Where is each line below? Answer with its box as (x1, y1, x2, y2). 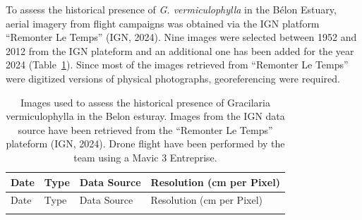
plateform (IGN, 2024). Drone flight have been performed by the (6, 136, 285, 151)
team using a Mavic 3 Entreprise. (73, 149, 217, 164)
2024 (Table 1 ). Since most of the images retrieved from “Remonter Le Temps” (6, 57, 349, 72)
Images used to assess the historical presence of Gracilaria (20, 94, 270, 109)
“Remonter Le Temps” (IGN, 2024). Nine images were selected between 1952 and (6, 30, 357, 44)
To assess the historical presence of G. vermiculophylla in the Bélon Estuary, (6, 2, 337, 16)
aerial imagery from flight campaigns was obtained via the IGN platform (6, 16, 320, 30)
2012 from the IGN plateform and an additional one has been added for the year (6, 43, 354, 58)
